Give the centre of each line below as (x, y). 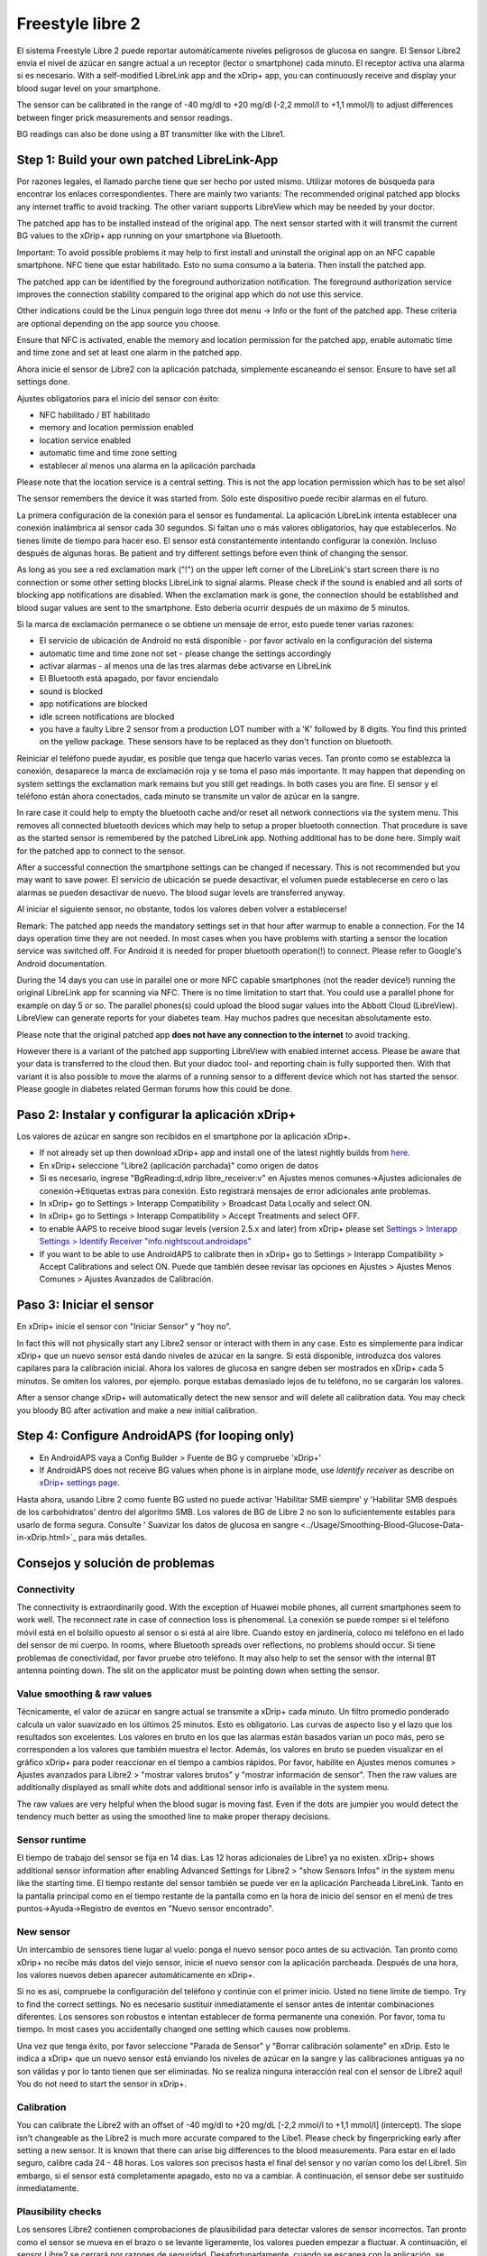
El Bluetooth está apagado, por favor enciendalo (129, 679)
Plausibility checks (59, 2211)
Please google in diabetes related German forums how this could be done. (154, 1089)
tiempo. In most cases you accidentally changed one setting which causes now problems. (184, 2029)
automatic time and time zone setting (108, 453)
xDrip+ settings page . (79, 1483)
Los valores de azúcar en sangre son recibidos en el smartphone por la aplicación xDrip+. (184, 1136)
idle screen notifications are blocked (107, 717)
